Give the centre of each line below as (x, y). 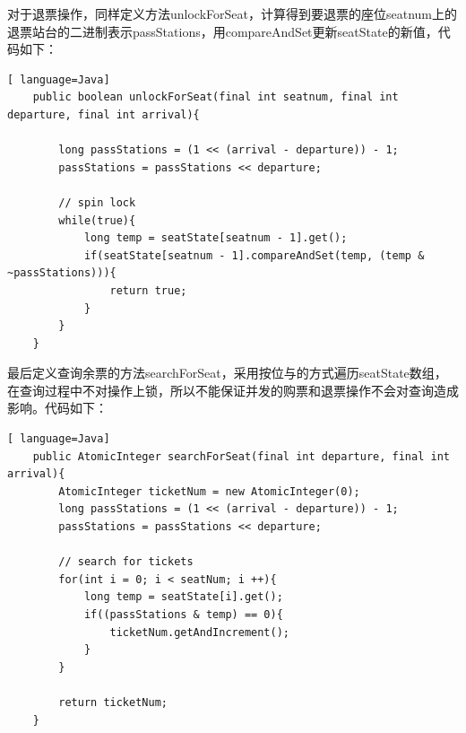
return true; (148, 290)
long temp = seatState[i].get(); (183, 597)
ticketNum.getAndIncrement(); (199, 632)
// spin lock (97, 202)
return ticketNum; (113, 702)
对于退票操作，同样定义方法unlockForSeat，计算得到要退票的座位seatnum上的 (232, 13)
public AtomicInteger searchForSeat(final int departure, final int (241, 456)
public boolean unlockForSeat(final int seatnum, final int (216, 97)
